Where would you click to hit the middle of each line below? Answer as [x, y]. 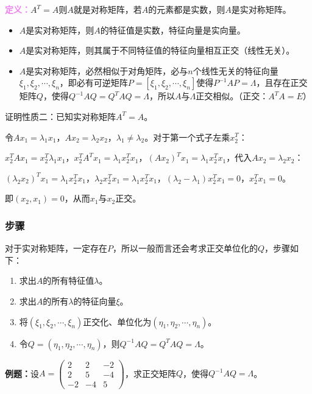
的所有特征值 [69, 280]
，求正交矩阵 [150, 373]
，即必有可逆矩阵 [94, 83]
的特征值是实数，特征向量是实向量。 [173, 30]
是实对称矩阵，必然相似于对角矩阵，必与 [107, 70]
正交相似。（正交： [232, 96]
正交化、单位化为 [117, 321]
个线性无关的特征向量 [236, 70]
